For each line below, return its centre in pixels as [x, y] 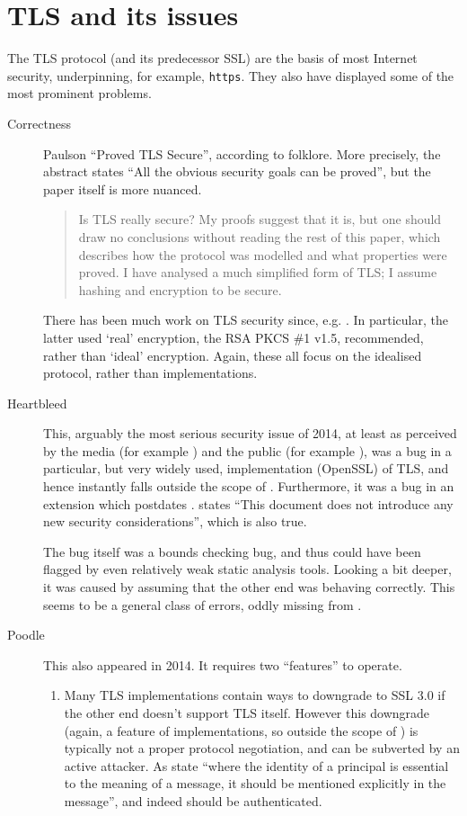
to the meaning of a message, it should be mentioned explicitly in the [255, 783]
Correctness [39, 123]
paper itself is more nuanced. [123, 188]
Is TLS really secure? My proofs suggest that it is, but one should [260, 219]
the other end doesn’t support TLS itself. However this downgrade [247, 713]
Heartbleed [37, 403]
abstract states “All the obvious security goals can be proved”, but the [237, 171]
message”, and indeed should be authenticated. [193, 800]
